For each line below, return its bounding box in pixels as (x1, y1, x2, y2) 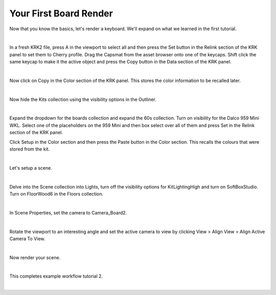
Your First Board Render (9, 8, 113, 19)
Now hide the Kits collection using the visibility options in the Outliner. (9, 96, 157, 102)
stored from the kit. (9, 146, 50, 152)
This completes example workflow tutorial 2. (9, 273, 103, 279)
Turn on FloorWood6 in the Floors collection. (9, 191, 103, 197)
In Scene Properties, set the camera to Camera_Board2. (9, 209, 127, 216)
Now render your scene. (9, 254, 61, 261)
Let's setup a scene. (9, 164, 52, 171)
